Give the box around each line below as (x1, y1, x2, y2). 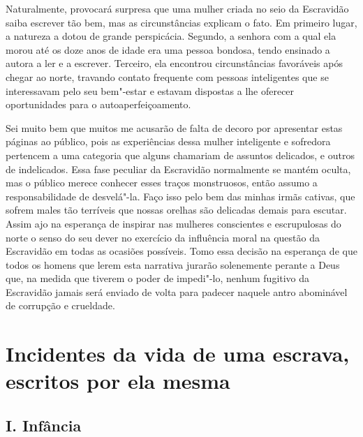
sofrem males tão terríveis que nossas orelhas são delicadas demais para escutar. (6, 202, 347, 217)
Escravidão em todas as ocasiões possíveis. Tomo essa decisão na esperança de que (6, 244, 357, 258)
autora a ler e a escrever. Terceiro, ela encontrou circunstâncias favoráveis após (6, 56, 343, 71)
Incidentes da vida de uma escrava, (6, 339, 350, 368)
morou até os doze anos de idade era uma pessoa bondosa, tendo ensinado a (6, 42, 330, 57)
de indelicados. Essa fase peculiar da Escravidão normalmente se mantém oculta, (6, 161, 351, 176)
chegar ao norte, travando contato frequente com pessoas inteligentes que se (6, 69, 329, 84)
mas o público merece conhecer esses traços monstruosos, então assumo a (6, 175, 318, 190)
